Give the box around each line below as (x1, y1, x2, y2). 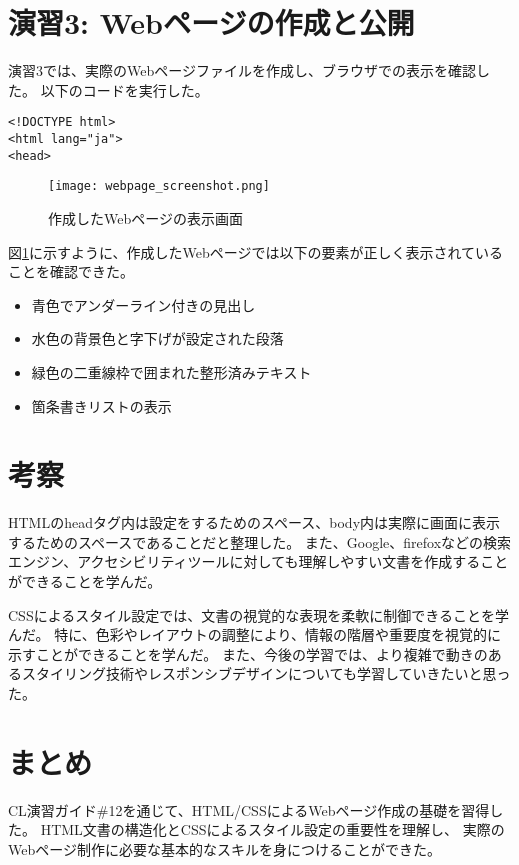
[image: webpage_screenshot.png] (48, 179, 270, 194)
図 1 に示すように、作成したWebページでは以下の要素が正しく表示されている (8, 241, 504, 262)
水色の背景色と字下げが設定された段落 (31, 328, 284, 349)
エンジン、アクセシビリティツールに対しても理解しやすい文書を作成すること (8, 551, 509, 572)
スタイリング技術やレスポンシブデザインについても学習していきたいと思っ (21, 663, 511, 684)
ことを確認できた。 (8, 261, 134, 282)
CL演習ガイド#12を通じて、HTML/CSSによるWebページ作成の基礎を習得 (8, 799, 490, 820)
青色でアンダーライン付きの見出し (31, 294, 256, 315)
